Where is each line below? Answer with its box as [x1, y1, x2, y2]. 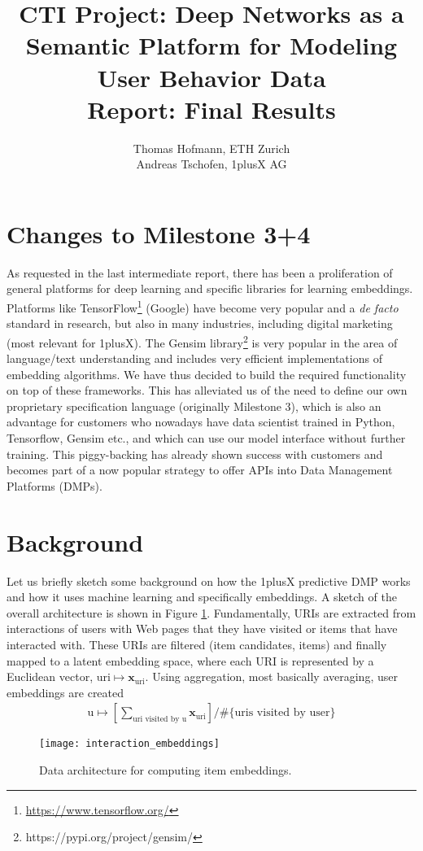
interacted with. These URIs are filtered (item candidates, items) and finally [7, 635, 387, 652]
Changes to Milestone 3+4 [7, 216, 311, 250]
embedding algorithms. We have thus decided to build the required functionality [7, 365, 407, 382]
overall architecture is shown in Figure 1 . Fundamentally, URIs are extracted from [7, 604, 416, 621]
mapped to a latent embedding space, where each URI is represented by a [7, 652, 374, 669]
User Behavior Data [97, 60, 326, 94]
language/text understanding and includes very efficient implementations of [7, 350, 382, 367]
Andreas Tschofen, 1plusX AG [136, 155, 287, 172]
